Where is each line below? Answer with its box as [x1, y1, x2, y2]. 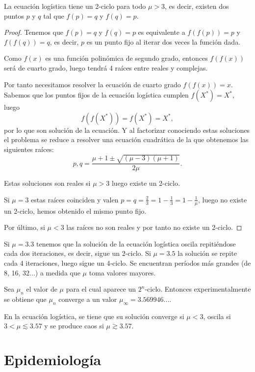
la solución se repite [178, 248, 237, 258]
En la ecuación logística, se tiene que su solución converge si [4, 311, 184, 321]
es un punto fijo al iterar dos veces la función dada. [86, 36, 241, 47]
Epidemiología [4, 349, 102, 370]
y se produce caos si [44, 321, 104, 331]
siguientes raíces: [4, 144, 54, 154]
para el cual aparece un [66, 284, 136, 294]
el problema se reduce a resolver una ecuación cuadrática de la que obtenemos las [4, 134, 249, 145]
